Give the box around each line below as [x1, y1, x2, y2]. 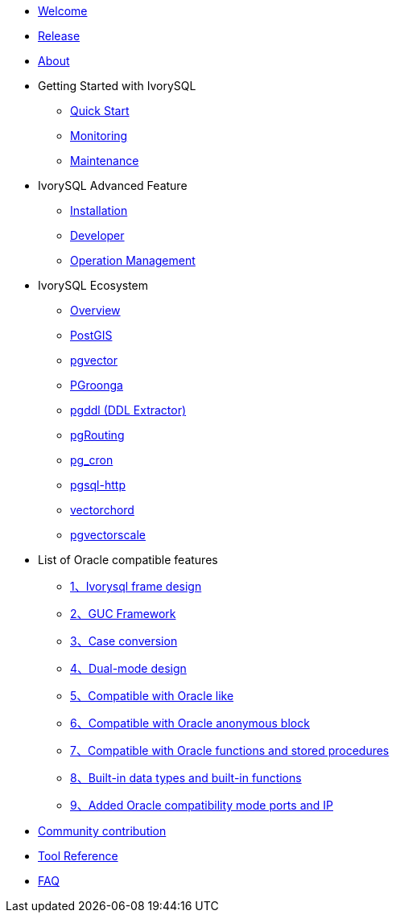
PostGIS [70, 328, 113, 342]
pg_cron [70, 453, 113, 467]
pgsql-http [70, 478, 126, 492]
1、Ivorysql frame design [70, 579, 202, 593]
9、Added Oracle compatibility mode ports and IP [70, 798, 333, 812]
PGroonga [70, 378, 123, 392]
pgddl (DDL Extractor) [70, 403, 187, 417]
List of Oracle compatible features [38, 553, 218, 567]
